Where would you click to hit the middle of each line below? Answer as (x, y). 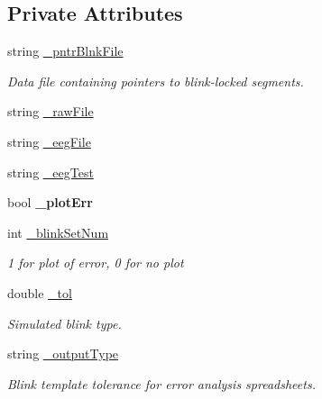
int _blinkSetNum (58, 232)
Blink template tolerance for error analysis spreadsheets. (161, 383)
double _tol (40, 292)
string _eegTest (51, 172)
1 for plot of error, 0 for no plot (96, 263)
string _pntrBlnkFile (65, 51)
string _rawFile (51, 111)
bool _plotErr (50, 202)
